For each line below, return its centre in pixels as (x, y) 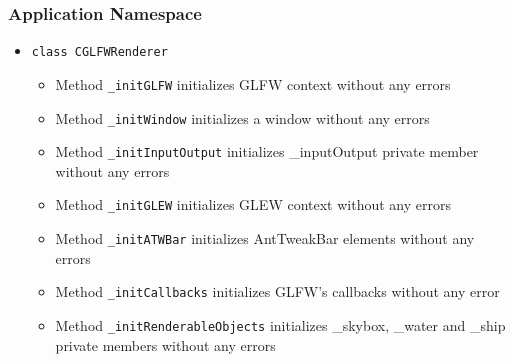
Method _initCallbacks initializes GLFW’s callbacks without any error (277, 291)
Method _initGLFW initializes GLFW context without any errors (253, 83)
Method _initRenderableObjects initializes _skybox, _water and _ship (280, 325)
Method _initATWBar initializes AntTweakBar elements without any (265, 238)
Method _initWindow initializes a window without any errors (242, 117)
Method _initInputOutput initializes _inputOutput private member (267, 151)
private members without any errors (165, 344)
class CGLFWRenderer (99, 52)
